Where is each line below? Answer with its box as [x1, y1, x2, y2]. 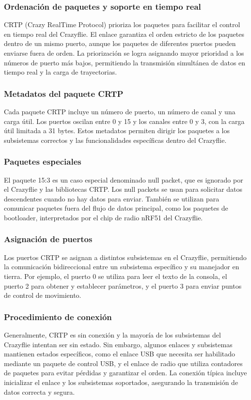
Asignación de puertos [4, 233, 93, 245]
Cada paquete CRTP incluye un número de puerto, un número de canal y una [4, 107, 235, 116]
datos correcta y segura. [4, 386, 75, 397]
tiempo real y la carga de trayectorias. [4, 67, 117, 77]
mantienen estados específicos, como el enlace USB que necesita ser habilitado [4, 349, 235, 359]
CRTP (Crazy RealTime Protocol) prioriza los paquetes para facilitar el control [4, 19, 240, 30]
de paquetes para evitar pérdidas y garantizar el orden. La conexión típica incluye [4, 368, 247, 378]
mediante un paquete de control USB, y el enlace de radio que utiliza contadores [4, 358, 243, 368]
